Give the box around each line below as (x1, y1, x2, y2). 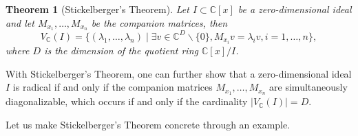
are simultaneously (269, 80, 348, 94)
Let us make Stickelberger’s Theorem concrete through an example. (6, 117, 291, 131)
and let (6, 15, 34, 30)
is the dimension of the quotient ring (44, 43, 198, 58)
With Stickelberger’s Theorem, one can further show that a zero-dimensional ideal (6, 66, 352, 80)
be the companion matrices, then (91, 15, 228, 30)
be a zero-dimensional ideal (238, 2, 352, 16)
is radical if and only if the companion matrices (12, 80, 213, 94)
